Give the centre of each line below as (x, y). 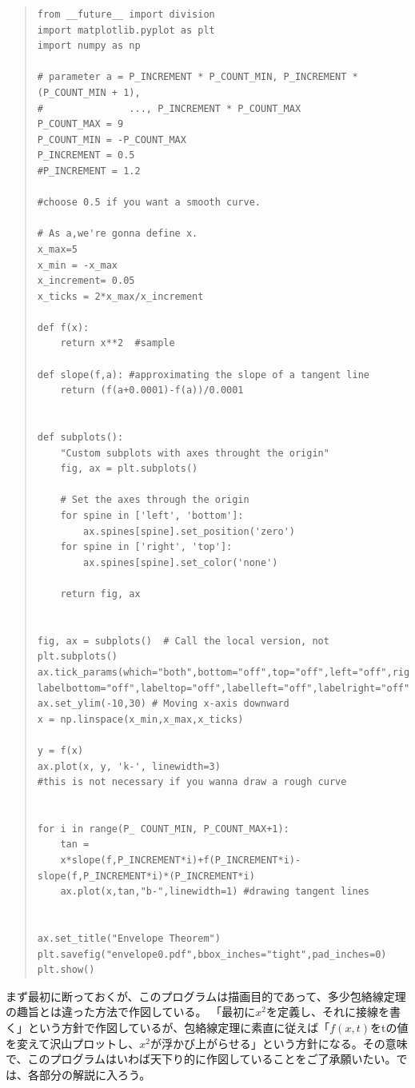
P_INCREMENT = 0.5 (86, 155)
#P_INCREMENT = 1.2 (89, 171)
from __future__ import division (126, 14)
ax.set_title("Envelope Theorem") (129, 939)
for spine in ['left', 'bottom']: (152, 516)
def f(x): (63, 327)
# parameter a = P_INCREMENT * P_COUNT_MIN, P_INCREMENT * (198, 77)
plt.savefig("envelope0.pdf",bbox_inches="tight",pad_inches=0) (212, 954)
